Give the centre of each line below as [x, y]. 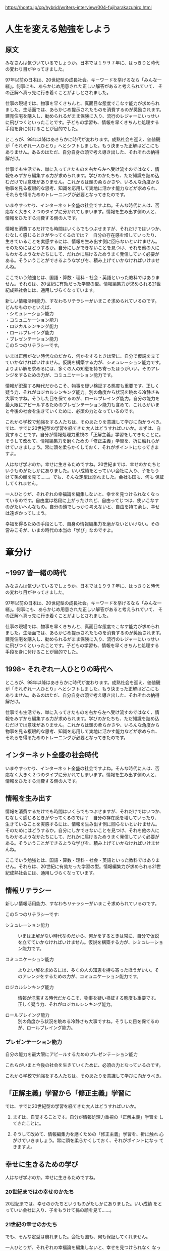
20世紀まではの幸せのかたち [40, 1192]
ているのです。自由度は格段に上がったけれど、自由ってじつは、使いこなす [82, 500]
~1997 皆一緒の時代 [36, 573]
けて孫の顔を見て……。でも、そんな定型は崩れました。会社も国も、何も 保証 [85, 477]
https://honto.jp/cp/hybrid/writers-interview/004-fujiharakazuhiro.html [79, 7]
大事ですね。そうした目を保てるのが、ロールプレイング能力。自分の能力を [82, 398]
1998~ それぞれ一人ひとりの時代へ [59, 669]
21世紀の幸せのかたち [31, 1225]
